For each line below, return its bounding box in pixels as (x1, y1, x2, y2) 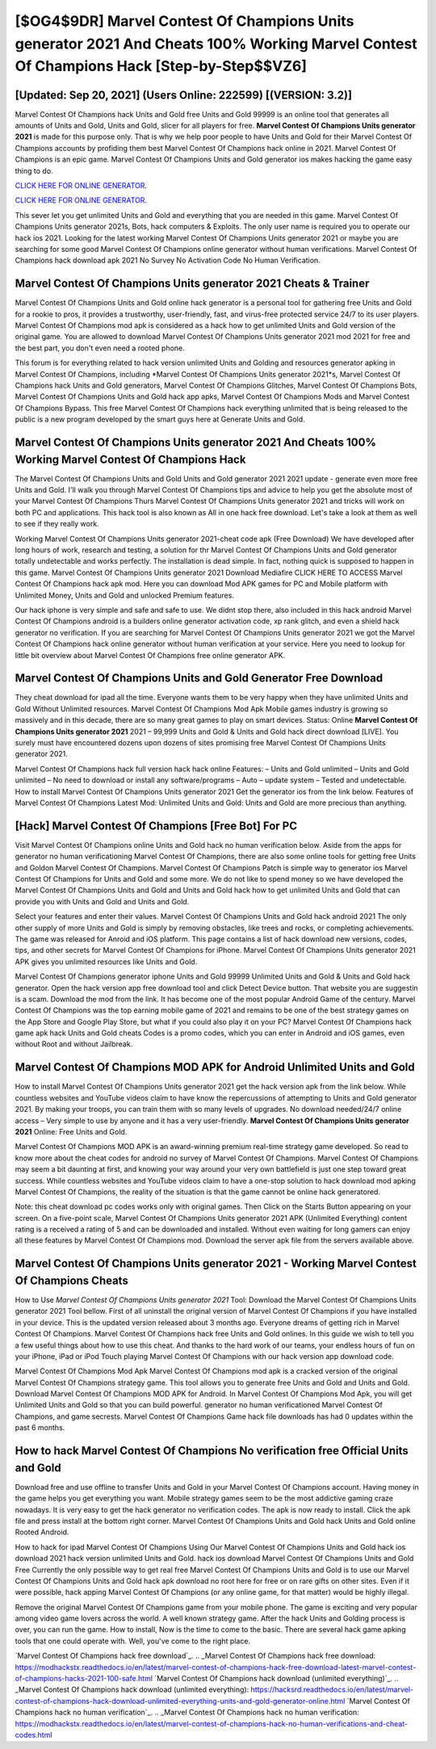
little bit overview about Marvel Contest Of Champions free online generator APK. (15, 650, 286, 660)
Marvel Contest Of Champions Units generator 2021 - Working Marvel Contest (15, 1256, 417, 1271)
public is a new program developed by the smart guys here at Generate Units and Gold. (15, 414, 306, 424)
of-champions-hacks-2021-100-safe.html (15, 1674, 153, 1684)
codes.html (15, 1730, 52, 1739)
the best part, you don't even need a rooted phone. (15, 343, 185, 353)
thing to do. (15, 166, 53, 175)
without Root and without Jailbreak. (15, 1039, 133, 1049)
